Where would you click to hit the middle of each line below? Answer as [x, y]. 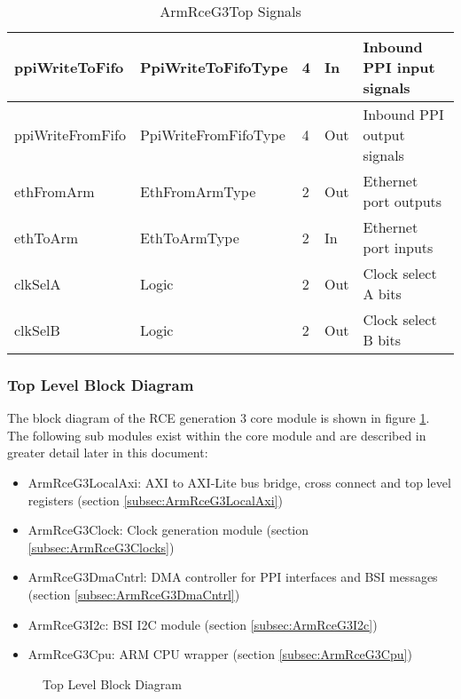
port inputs [398, 247]
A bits [382, 294]
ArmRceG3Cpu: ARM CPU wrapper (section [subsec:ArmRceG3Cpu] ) [220, 654]
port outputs [402, 201]
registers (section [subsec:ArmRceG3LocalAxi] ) [155, 500]
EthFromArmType [198, 191]
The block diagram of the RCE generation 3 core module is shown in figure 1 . [219, 418]
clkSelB [37, 330]
